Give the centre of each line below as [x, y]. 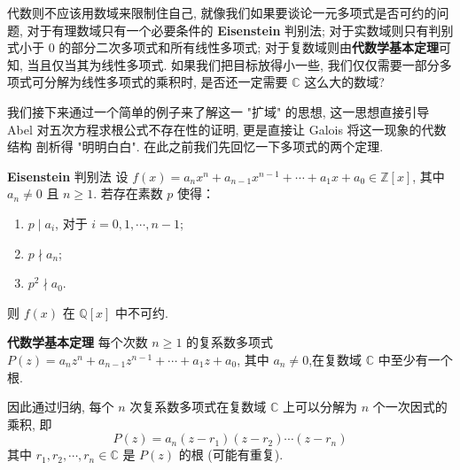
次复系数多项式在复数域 [198, 407]
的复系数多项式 [230, 342]
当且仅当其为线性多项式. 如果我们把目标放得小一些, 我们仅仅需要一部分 [233, 64]
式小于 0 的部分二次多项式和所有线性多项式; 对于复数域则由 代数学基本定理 [223, 47]
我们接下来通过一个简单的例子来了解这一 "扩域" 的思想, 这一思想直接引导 [218, 111]
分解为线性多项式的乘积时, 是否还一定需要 [166, 82]
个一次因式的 [410, 407]
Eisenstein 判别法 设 [68, 176]
